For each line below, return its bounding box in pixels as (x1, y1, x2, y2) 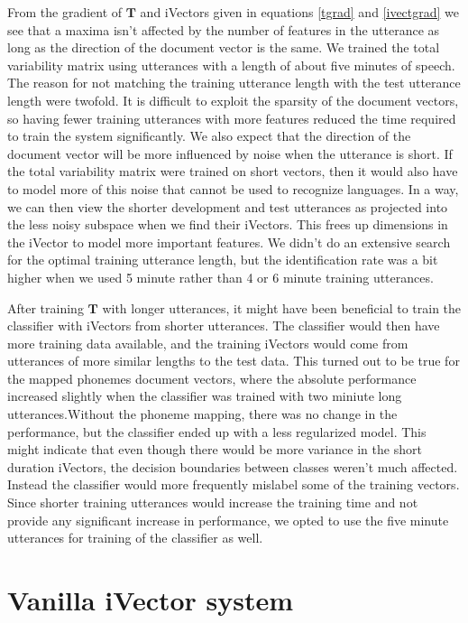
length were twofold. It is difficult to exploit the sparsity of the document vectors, (7, 90, 459, 109)
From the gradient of (7, 3, 123, 21)
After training (7, 298, 84, 317)
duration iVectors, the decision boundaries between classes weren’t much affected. (7, 457, 458, 476)
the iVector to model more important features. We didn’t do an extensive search (7, 232, 451, 251)
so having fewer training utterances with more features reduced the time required (7, 108, 456, 127)
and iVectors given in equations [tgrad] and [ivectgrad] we (140, 3, 460, 21)
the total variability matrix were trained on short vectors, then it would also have (7, 162, 458, 181)
